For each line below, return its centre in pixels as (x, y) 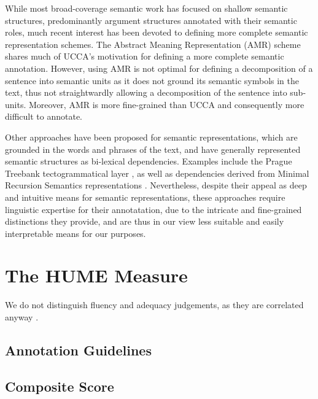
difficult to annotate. (44, 116)
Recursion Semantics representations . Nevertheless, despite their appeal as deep (156, 185)
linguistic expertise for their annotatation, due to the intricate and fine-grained (153, 209)
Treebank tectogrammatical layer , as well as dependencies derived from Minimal (157, 173)
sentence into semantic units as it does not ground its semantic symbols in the (152, 80)
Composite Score (60, 386)
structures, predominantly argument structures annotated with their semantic (151, 20)
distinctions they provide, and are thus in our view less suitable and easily (145, 221)
